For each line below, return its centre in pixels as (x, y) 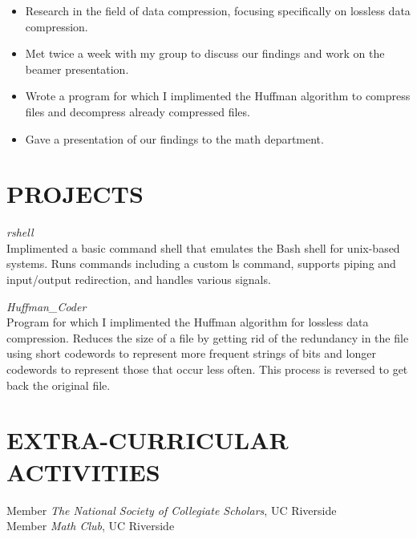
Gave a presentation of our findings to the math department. (174, 138)
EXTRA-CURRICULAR (148, 440)
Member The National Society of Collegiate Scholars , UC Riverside (172, 510)
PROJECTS (75, 194)
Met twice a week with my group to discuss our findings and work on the (205, 53)
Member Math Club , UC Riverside (91, 526)
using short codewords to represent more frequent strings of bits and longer (191, 353)
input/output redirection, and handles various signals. (139, 280)
